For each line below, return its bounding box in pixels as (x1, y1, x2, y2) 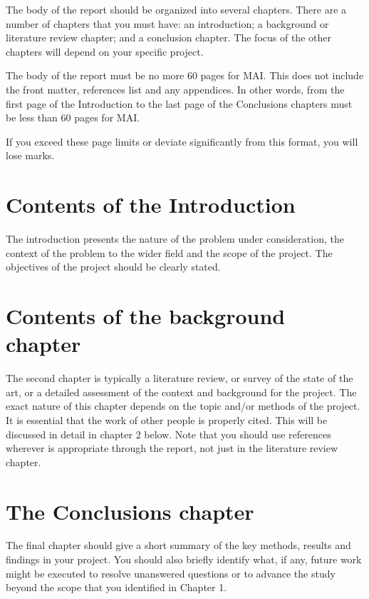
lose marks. (6, 148, 55, 163)
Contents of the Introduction (6, 190, 296, 219)
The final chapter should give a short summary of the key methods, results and (6, 538, 351, 553)
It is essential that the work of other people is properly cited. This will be (6, 412, 328, 427)
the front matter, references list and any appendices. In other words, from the (6, 81, 345, 96)
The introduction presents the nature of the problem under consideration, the (6, 231, 344, 246)
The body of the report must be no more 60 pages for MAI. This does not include (6, 68, 364, 83)
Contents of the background (6, 301, 286, 331)
